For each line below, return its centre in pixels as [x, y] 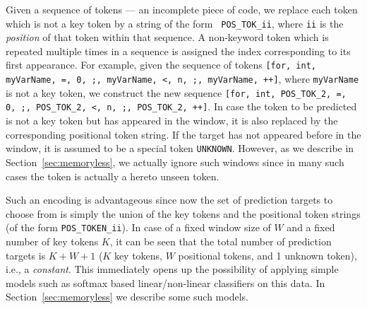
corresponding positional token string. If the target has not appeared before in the [183, 134]
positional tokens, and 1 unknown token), [267, 255]
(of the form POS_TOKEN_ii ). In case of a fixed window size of [138, 227]
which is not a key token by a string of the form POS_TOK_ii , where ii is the [175, 23]
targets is [26, 255]
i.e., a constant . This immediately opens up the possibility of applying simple [172, 269]
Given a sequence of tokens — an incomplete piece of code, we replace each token [182, 9]
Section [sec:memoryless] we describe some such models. [127, 297]
